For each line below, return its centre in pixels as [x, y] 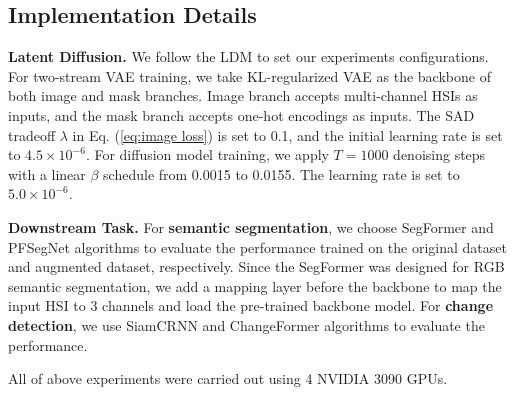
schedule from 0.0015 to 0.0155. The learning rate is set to [281, 173]
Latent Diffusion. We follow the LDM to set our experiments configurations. [248, 56]
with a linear [47, 173]
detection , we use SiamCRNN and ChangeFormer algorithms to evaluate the [246, 324]
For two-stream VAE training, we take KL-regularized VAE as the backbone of [249, 75]
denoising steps [439, 154]
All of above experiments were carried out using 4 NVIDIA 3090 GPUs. [228, 378]
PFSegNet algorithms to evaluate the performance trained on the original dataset [257, 246]
